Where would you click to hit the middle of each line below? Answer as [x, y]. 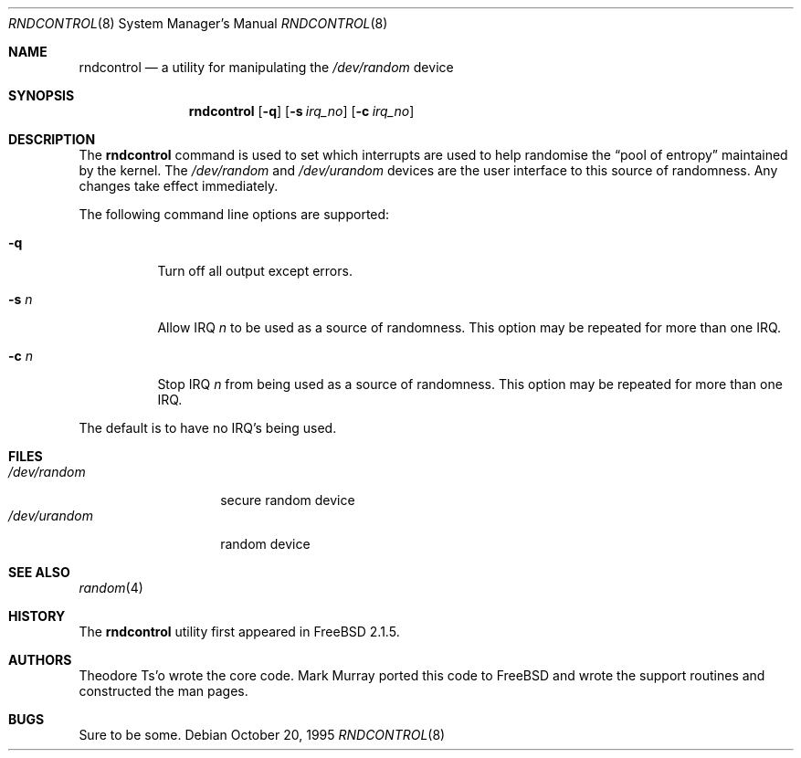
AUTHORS [40, 660]
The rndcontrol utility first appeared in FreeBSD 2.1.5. [239, 632]
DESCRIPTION [52, 139]
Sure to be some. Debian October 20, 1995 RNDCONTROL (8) [262, 735]
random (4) [111, 588]
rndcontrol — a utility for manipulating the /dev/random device [266, 67]
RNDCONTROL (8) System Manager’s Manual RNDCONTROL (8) [198, 23]
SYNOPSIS [42, 95]
